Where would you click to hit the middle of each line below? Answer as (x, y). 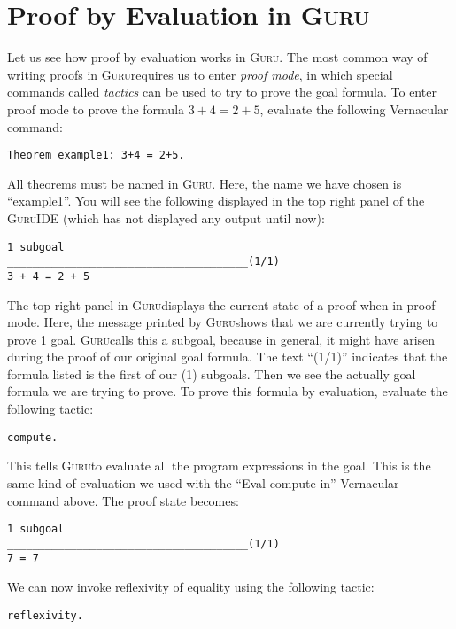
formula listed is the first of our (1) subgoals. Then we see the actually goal (212, 373)
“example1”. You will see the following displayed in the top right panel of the (216, 201)
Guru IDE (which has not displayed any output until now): (166, 217)
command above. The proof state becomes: (123, 500)
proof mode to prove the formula (96, 109)
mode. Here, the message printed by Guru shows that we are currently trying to (223, 322)
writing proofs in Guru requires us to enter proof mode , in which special (200, 74)
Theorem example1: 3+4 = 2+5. (96, 155)
